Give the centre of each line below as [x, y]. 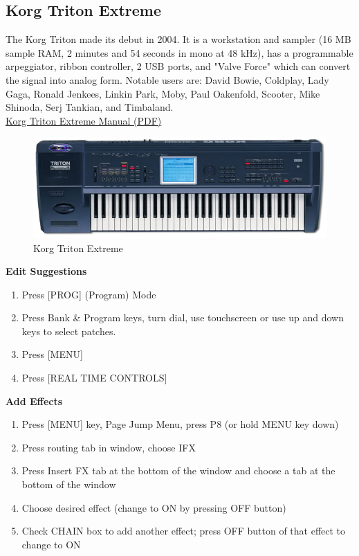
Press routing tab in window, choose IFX [109, 447]
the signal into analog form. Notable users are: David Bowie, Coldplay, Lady [167, 79]
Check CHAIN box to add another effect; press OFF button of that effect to [184, 531]
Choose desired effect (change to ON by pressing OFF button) [154, 507]
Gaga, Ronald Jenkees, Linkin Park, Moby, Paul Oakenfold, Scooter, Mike [163, 93]
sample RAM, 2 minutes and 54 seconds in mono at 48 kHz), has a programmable [179, 52]
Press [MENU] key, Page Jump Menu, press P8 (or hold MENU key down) [180, 424]
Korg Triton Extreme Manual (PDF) [84, 120]
